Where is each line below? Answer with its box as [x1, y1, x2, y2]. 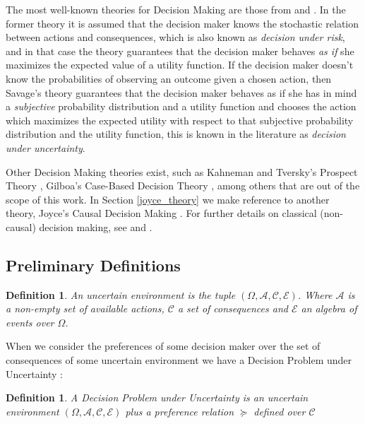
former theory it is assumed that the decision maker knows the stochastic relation [6, 16, 359, 30]
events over [6, 314, 54, 329]
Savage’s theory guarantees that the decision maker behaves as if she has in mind [6, 85, 357, 100]
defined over [253, 404, 306, 418]
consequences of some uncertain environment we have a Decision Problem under [6, 353, 352, 367]
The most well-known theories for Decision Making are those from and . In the [6, 2, 346, 16]
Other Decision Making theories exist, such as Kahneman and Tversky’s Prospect [6, 164, 358, 179]
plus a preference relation [125, 404, 234, 418]
